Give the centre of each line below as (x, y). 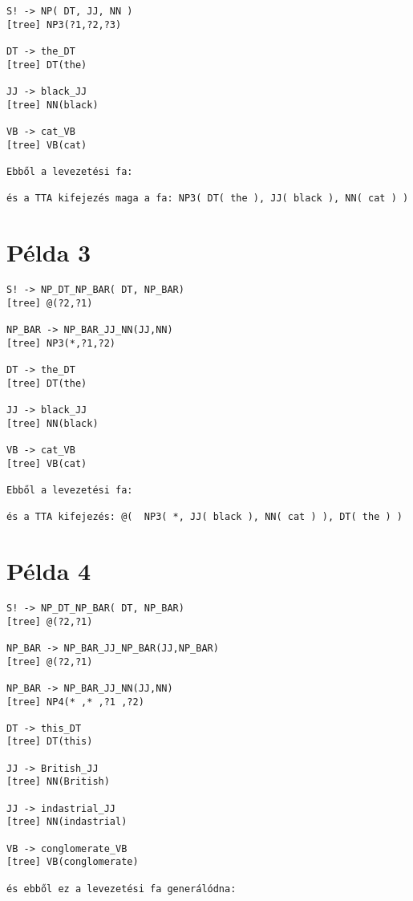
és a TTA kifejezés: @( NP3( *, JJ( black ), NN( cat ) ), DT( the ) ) (204, 517)
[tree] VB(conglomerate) (73, 862)
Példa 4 (49, 570)
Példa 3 (49, 252)
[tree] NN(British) (58, 782)
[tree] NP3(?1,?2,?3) (64, 24)
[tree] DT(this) (50, 742)
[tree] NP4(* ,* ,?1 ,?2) (75, 702)
